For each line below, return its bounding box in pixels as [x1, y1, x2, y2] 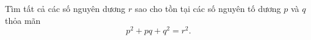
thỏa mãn [5, 14, 41, 26]
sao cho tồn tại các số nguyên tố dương [135, 2, 281, 14]
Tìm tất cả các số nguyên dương [5, 2, 126, 14]
